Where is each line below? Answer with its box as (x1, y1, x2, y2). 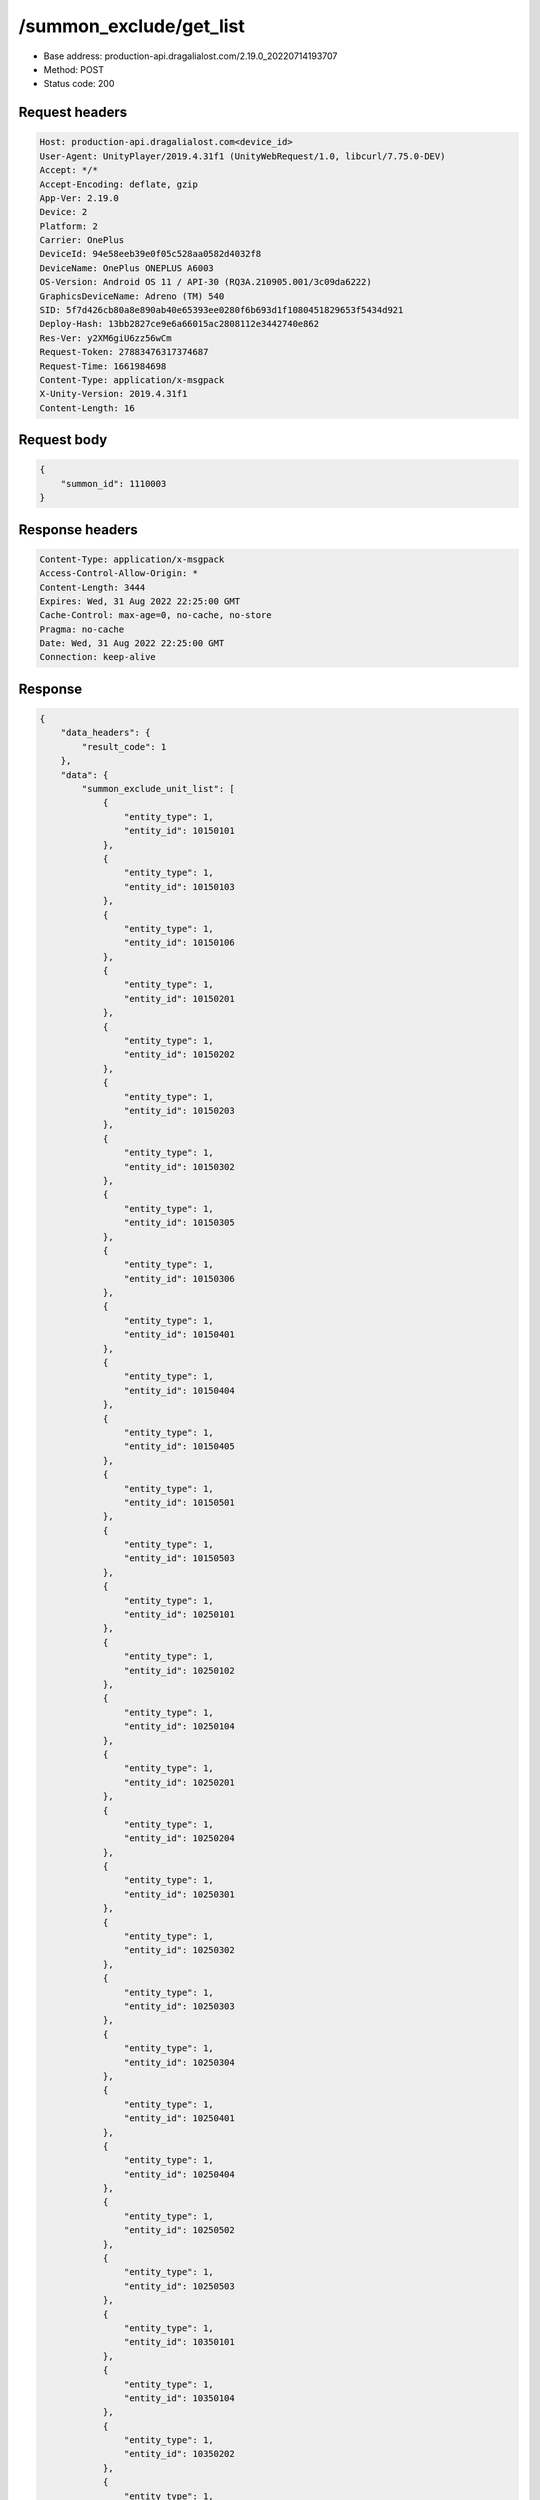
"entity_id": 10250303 (123, 2000, 235, 2012)
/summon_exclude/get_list (18, 15, 245, 37)
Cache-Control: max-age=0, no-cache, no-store (39, 610, 272, 621)
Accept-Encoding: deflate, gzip (39, 178, 199, 190)
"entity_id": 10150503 (123, 1553, 235, 1564)
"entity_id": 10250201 (123, 1776, 235, 1788)
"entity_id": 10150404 (123, 1385, 235, 1396)
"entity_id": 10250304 (123, 2056, 235, 2068)
